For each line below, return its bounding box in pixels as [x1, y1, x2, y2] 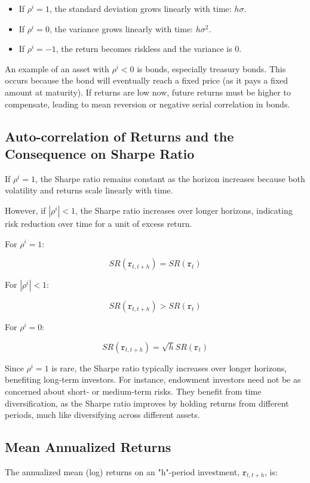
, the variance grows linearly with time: [49, 22, 194, 35]
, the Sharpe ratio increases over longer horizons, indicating [75, 204, 293, 216]
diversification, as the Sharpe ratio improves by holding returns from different [5, 396, 289, 409]
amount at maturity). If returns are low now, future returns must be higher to [5, 85, 291, 98]
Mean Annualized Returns [5, 438, 171, 456]
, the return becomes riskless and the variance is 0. [56, 42, 242, 55]
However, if [5, 204, 46, 216]
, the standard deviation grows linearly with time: [49, 2, 232, 14]
